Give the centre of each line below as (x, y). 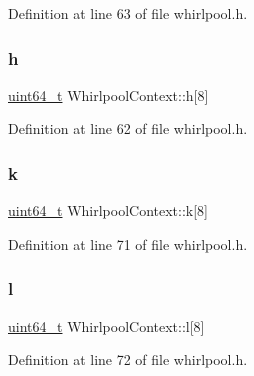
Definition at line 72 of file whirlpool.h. (128, 359)
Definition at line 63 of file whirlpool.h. (128, 13)
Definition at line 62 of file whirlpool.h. (128, 128)
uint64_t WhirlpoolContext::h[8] (108, 94)
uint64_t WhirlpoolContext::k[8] (108, 210)
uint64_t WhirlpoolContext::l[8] (106, 325)
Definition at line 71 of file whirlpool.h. (128, 243)
